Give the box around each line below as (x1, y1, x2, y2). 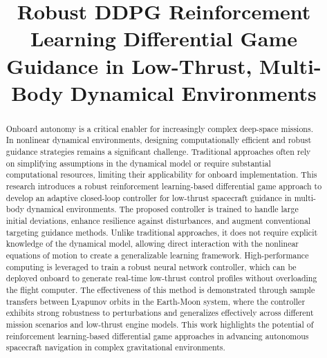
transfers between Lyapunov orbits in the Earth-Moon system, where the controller (6, 295, 306, 307)
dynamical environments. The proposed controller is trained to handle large (26, 203, 299, 215)
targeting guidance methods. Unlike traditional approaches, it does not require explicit (6, 226, 318, 238)
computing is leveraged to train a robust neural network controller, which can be (6, 261, 297, 272)
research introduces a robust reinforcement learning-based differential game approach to (6, 180, 322, 192)
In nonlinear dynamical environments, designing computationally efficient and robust (6, 134, 312, 146)
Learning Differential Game (30, 24, 298, 53)
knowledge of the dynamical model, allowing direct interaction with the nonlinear (6, 238, 299, 249)
